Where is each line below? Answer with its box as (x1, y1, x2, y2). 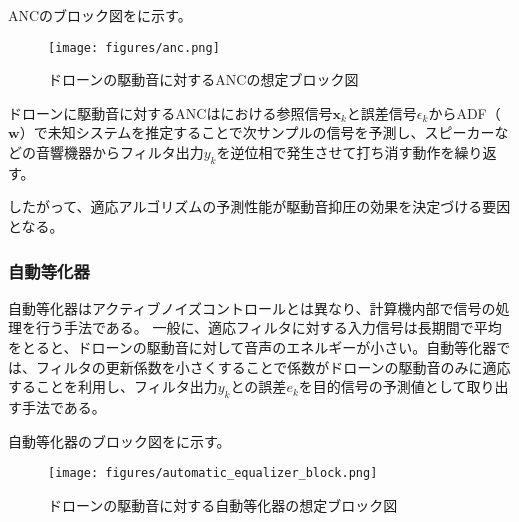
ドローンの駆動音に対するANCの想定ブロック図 (48, 69, 359, 90)
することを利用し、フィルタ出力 (8, 376, 218, 397)
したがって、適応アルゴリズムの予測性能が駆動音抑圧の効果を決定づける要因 (8, 196, 511, 217)
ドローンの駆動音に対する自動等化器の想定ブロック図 (48, 494, 398, 515)
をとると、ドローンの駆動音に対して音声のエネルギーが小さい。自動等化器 (8, 337, 497, 358)
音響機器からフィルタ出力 (35, 142, 204, 163)
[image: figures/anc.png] (48, 40, 220, 55)
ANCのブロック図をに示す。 (8, 5, 192, 25)
